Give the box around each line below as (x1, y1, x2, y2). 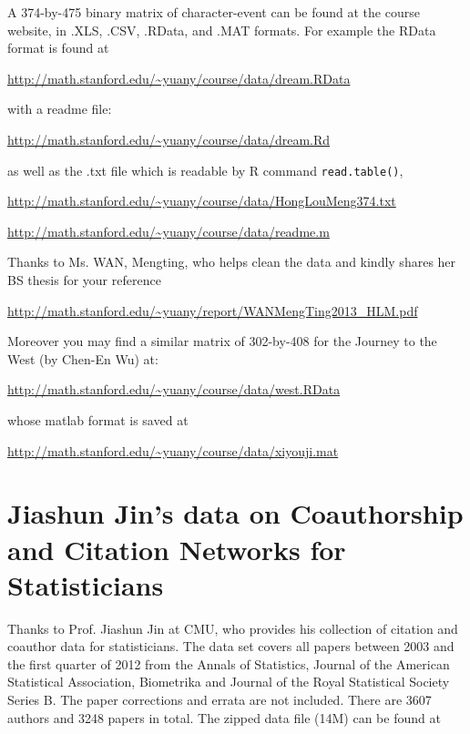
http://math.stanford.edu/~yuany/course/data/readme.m (7, 221, 330, 240)
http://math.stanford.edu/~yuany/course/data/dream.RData (7, 68, 351, 87)
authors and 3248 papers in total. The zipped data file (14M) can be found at (7, 708, 441, 727)
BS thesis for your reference (7, 270, 161, 289)
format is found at (7, 38, 109, 57)
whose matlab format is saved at (7, 410, 189, 429)
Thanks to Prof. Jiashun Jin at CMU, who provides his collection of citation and (7, 618, 458, 637)
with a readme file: (7, 99, 112, 118)
